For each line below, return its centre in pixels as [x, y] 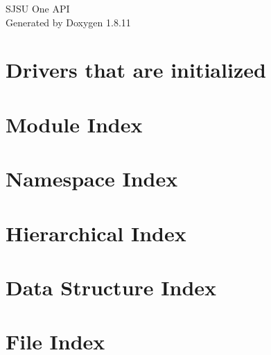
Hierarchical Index [96, 233]
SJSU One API [38, 8]
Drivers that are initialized [136, 70]
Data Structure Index [111, 287]
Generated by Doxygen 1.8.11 [68, 22]
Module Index [74, 124]
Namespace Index [92, 179]
